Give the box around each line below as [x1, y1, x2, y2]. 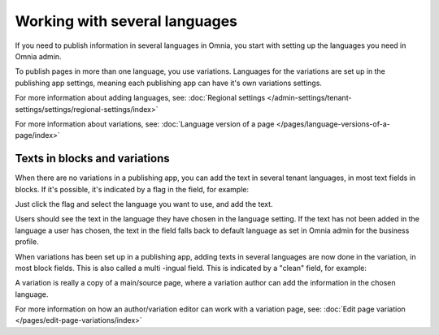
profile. [15, 237, 40, 247]
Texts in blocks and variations [15, 152, 170, 165]
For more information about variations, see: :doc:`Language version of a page [15, 118, 275, 129]
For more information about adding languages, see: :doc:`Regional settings [15, 93, 266, 103]
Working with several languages [15, 12, 238, 30]
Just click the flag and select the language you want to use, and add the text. [15, 199, 273, 208]
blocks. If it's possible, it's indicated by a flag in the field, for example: [15, 184, 250, 194]
